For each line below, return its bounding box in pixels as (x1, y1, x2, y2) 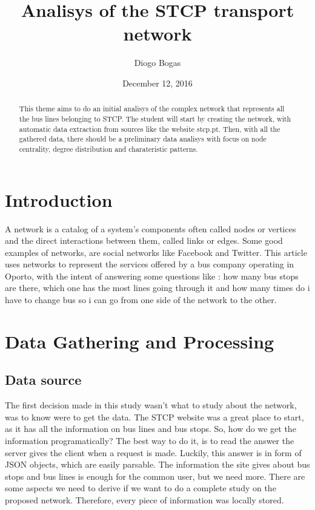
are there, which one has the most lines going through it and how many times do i (5, 281, 310, 294)
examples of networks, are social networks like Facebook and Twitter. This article (5, 246, 307, 258)
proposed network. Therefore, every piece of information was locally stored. (5, 494, 284, 506)
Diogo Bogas (134, 56, 181, 69)
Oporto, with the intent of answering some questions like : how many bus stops (5, 269, 299, 282)
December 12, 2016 (122, 76, 193, 89)
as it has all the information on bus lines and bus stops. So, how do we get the (5, 422, 296, 435)
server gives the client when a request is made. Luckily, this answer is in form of (5, 446, 302, 459)
